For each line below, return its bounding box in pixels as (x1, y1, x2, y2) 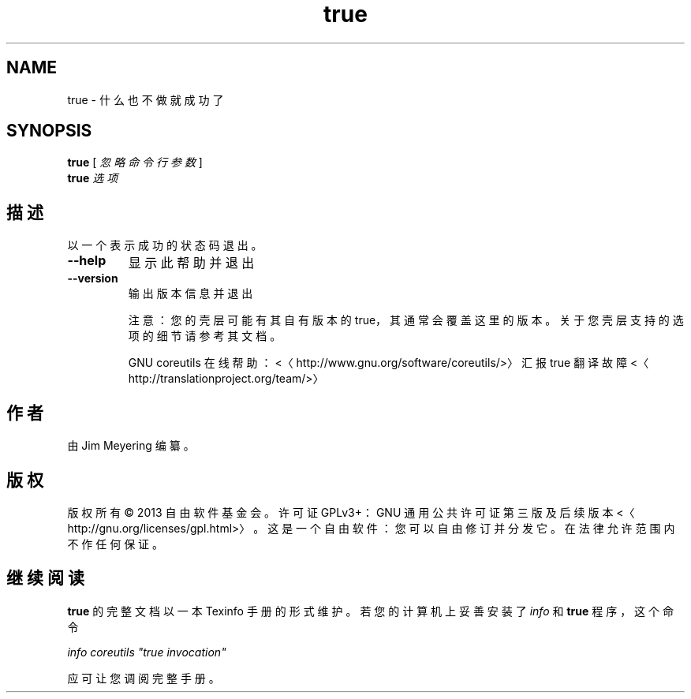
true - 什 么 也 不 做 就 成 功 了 (67, 92, 224, 107)
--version (67, 271, 118, 286)
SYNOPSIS (6, 121, 92, 141)
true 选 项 (67, 171, 118, 185)
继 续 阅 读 (6, 568, 84, 589)
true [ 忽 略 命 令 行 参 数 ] (67, 155, 203, 170)
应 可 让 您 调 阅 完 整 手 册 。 (67, 671, 220, 685)
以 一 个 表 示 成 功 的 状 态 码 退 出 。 (67, 238, 263, 252)
